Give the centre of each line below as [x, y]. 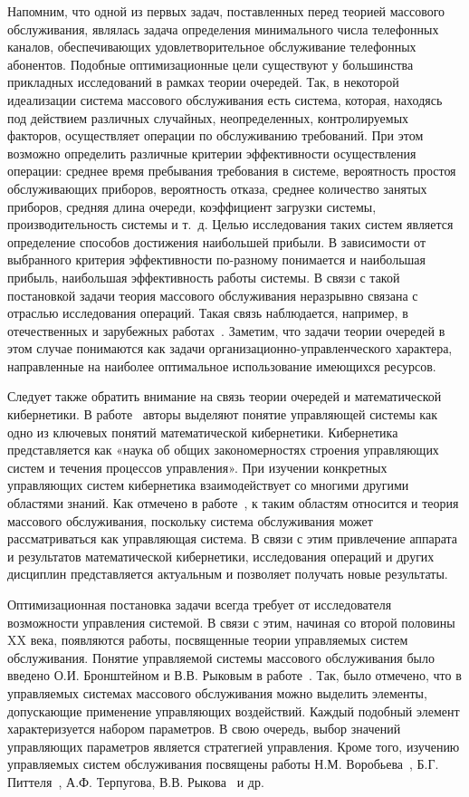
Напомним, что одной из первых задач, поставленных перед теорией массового [226, 11]
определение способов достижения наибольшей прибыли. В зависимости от [217, 241]
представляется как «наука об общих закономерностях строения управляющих [223, 450]
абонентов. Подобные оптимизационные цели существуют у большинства [211, 64]
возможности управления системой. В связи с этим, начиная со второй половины [231, 622]
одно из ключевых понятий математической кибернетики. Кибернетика [203, 432]
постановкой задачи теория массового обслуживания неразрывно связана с [213, 295]
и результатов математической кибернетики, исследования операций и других [221, 556]
